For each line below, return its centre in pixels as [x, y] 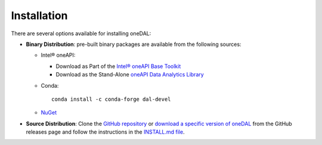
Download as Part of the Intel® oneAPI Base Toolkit [118, 66]
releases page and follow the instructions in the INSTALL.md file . [105, 132]
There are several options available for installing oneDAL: [81, 33]
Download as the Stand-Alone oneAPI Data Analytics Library [130, 75]
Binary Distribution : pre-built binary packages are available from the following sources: [134, 44]
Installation [39, 16]
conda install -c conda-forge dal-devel [111, 99]
